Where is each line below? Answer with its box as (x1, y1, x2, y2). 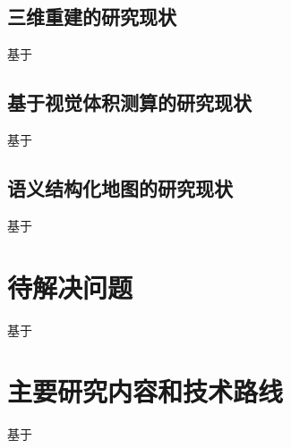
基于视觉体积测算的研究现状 (7, 89, 252, 116)
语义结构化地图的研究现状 (7, 173, 233, 201)
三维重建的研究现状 (7, 3, 176, 30)
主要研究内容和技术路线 (7, 373, 284, 410)
